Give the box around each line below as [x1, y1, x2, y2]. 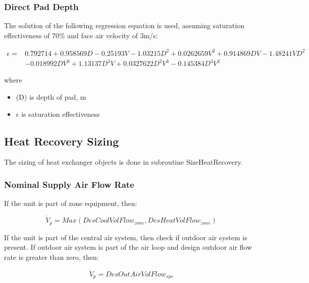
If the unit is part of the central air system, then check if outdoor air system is [4, 232, 247, 242]
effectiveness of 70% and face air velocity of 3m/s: [4, 30, 158, 40]
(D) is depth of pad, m [16, 92, 86, 102]
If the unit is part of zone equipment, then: [4, 198, 137, 208]
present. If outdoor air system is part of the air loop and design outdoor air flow [4, 242, 252, 252]
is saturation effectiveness [21, 108, 100, 119]
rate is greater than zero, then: [4, 251, 99, 262]
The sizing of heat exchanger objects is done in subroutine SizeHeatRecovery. [4, 157, 243, 167]
